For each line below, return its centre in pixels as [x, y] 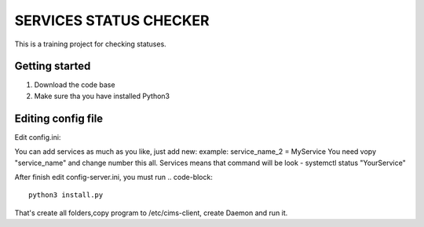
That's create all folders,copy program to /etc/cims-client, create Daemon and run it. [151, 213]
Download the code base [75, 85]
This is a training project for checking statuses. [90, 44]
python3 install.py [66, 195]
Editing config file [59, 118]
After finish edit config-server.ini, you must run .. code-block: [114, 177]
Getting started [53, 66]
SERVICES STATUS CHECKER [112, 20]
